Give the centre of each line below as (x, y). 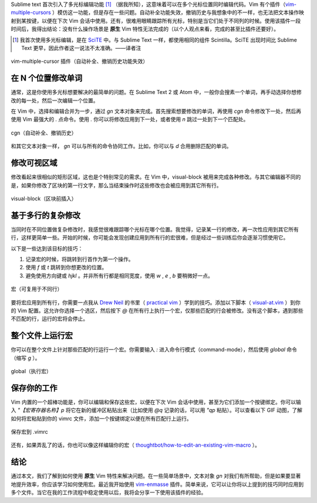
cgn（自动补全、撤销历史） (44, 133)
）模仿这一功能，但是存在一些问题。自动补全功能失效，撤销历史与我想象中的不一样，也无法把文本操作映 (178, 12)
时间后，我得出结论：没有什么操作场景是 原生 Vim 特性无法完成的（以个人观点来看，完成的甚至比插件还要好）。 (145, 29)
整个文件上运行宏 (42, 336)
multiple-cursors (31, 12)
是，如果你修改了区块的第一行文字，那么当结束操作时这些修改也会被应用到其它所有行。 (116, 185)
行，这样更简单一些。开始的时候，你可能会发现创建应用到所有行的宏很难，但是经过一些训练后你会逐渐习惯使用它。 (150, 237)
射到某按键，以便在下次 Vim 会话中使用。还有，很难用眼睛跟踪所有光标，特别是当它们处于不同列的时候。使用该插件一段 (156, 21)
